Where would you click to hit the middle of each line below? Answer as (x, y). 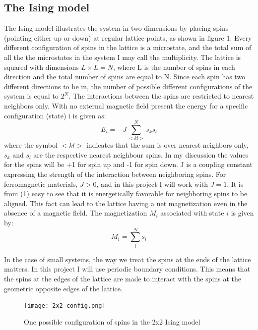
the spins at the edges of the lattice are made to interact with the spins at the (123, 278)
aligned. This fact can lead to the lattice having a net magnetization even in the (126, 203)
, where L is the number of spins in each (174, 67)
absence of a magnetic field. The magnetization (76, 213)
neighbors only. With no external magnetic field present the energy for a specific (126, 105)
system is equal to (31, 96)
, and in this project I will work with (152, 184)
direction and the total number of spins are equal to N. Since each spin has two (125, 77)
